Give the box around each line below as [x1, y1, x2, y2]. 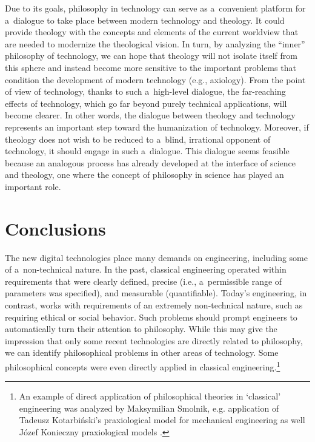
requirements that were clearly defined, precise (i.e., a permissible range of [5, 274, 282, 287]
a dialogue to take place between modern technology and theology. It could [5, 13, 285, 26]
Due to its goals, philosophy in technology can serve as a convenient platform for [5, 2, 306, 14]
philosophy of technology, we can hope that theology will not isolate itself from [5, 49, 297, 62]
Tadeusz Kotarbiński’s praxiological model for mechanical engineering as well [19, 413, 305, 426]
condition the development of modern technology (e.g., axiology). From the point [5, 73, 306, 86]
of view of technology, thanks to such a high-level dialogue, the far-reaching [5, 85, 286, 98]
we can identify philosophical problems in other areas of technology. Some [5, 346, 279, 359]
